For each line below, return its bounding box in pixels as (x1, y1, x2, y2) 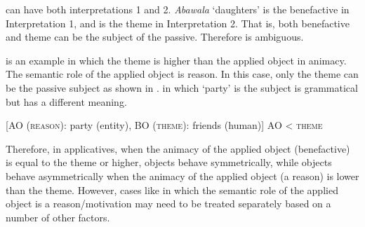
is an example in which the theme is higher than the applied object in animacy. (6, 53, 347, 67)
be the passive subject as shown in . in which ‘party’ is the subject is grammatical (6, 80, 358, 95)
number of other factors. (6, 209, 110, 224)
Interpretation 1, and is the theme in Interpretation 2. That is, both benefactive (6, 15, 350, 30)
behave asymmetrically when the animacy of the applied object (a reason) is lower (6, 168, 359, 183)
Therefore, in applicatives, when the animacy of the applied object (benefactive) (6, 141, 350, 156)
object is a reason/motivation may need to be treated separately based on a (6, 196, 331, 211)
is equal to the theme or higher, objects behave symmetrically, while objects (6, 155, 332, 170)
